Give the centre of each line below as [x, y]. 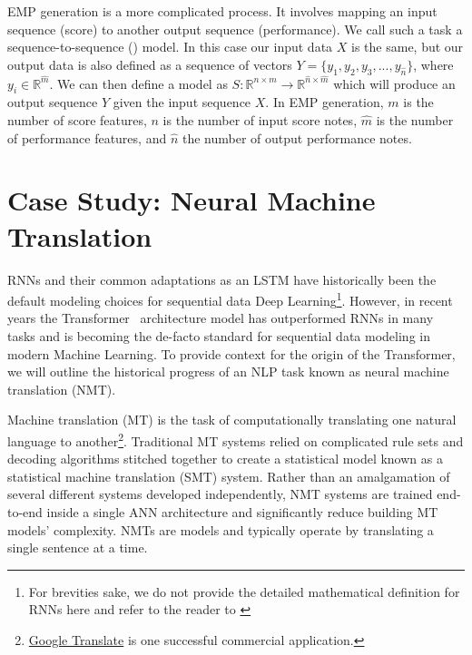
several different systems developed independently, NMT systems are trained [220, 494]
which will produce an [394, 83]
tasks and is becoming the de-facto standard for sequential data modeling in [219, 335]
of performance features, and [87, 137]
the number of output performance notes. [297, 137]
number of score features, [77, 120]
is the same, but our [408, 47]
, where [433, 64]
